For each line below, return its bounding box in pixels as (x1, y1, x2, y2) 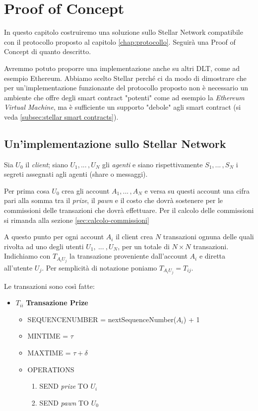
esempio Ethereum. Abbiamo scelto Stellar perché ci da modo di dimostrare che (4, 72, 247, 83)
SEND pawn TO (39, 397, 89, 408)
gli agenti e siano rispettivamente (102, 159, 203, 169)
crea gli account (62, 185, 110, 196)
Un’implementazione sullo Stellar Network (4, 136, 226, 151)
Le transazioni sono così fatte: (4, 280, 95, 291)
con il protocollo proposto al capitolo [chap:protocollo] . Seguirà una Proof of (4, 36, 236, 47)
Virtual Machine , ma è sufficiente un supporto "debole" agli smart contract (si (4, 102, 241, 112)
